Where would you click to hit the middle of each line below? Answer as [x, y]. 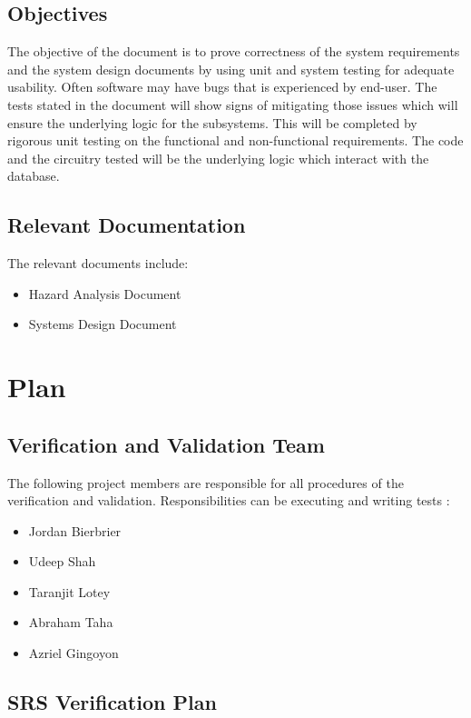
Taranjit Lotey [69, 591]
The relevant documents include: [98, 263]
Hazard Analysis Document [105, 293]
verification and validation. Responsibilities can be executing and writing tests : [229, 500]
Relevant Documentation [127, 225]
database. [34, 176]
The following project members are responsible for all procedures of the [206, 482]
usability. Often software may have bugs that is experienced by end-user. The [222, 87]
